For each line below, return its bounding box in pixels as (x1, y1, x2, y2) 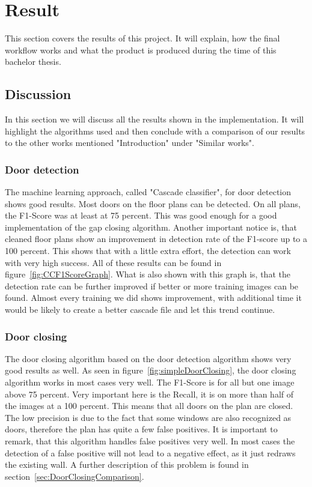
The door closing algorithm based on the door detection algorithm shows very (5, 352, 292, 364)
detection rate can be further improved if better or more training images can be (5, 279, 299, 292)
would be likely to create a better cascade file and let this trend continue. (5, 303, 275, 316)
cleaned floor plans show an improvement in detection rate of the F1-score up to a (5, 232, 307, 245)
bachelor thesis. (5, 55, 61, 68)
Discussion (5, 85, 72, 103)
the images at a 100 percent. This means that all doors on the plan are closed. (5, 399, 293, 412)
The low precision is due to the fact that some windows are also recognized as (5, 411, 292, 423)
